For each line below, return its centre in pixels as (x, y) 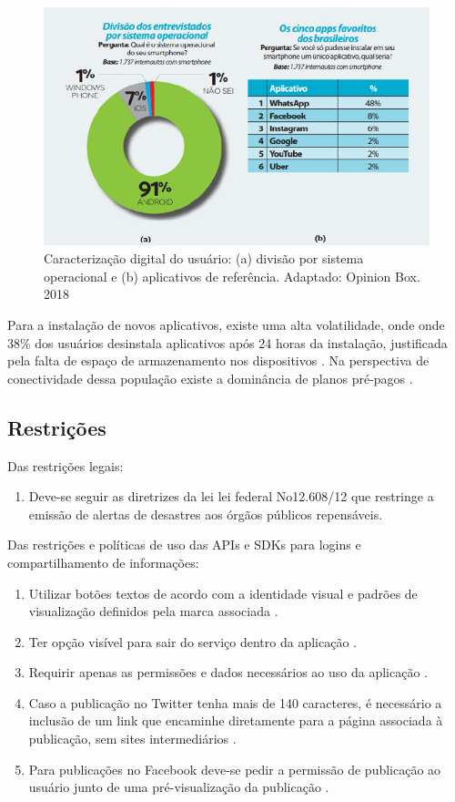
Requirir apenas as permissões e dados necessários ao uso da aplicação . (228, 672)
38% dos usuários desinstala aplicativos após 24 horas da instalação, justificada (227, 342)
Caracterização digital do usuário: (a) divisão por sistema (204, 258)
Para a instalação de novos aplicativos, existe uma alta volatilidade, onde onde (226, 324)
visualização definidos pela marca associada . (153, 611)
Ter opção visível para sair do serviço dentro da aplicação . (192, 641)
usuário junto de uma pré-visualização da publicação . (179, 787)
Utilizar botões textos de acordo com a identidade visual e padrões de (223, 593)
